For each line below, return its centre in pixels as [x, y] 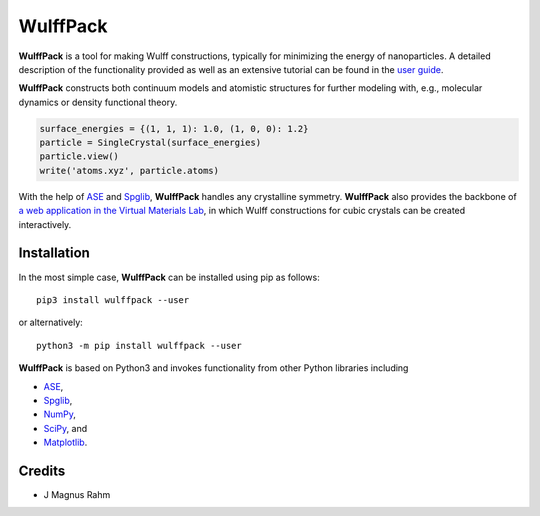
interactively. [45, 224]
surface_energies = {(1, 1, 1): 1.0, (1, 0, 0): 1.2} [174, 128]
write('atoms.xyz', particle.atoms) [129, 170]
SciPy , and [65, 428]
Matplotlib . [65, 442]
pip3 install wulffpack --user [113, 299]
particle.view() [79, 156]
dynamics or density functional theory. [98, 102]
